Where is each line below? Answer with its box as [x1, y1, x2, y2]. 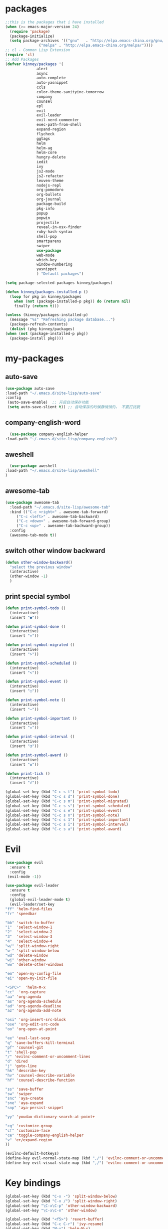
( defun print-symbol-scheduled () [5, 660, 77, 666]
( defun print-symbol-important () [5, 716, 77, 721]
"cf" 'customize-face [5, 1128, 50, 1133]
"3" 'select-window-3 [5, 934, 52, 939]
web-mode [36, 253, 55, 258]
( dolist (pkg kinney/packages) [9, 326, 75, 331]
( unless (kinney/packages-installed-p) [5, 312, 88, 317]
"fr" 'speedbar [5, 911, 37, 916]
